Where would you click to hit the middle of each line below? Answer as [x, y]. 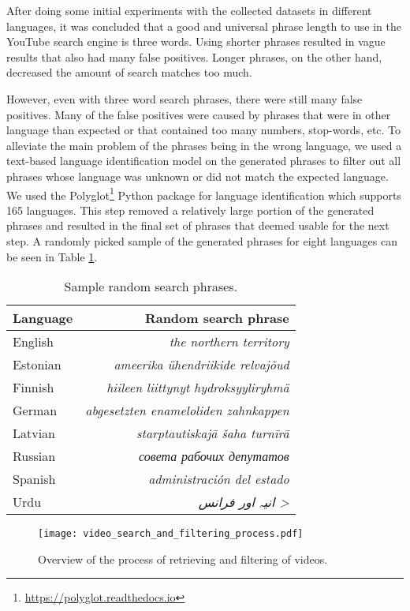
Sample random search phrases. [151, 287]
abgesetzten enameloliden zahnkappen [187, 410]
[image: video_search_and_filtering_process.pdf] [171, 534]
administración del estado [219, 479]
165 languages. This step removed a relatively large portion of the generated [190, 210]
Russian [34, 456]
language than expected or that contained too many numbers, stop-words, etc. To [204, 130]
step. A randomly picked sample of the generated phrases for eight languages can [202, 240]
